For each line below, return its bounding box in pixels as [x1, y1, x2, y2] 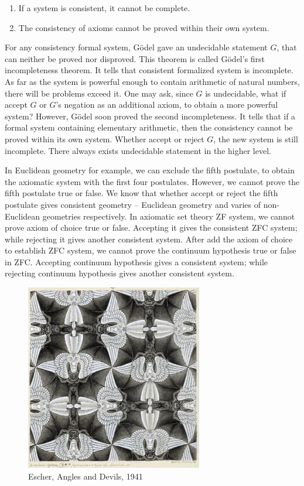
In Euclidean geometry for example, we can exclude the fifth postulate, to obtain [5, 164, 295, 176]
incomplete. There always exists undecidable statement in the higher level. [5, 144, 271, 156]
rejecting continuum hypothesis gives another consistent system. [5, 267, 234, 279]
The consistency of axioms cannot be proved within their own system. [18, 21, 269, 33]
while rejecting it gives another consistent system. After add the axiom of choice [5, 232, 293, 245]
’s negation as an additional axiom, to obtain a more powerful [56, 98, 278, 111]
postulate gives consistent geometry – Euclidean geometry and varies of [5, 198, 261, 210]
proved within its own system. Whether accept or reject [5, 132, 204, 145]
